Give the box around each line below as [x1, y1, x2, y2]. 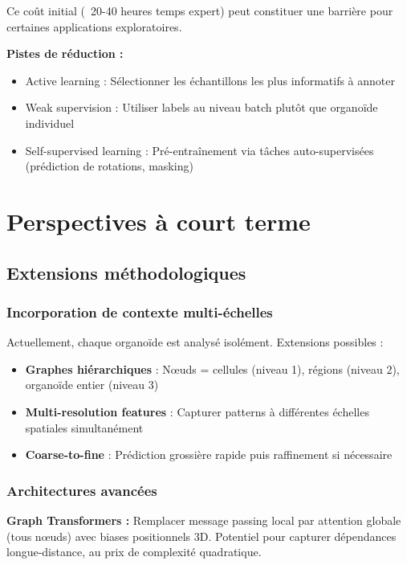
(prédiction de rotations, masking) [25, 158, 193, 174]
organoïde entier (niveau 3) [25, 376, 159, 393]
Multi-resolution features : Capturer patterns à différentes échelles [25, 403, 369, 420]
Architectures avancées [6, 480, 157, 500]
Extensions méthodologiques [6, 260, 246, 285]
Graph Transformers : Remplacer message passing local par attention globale [6, 511, 401, 528]
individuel [25, 114, 75, 131]
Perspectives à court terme [6, 204, 311, 237]
